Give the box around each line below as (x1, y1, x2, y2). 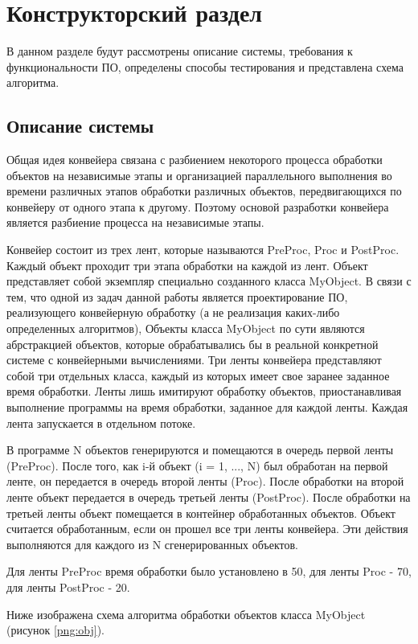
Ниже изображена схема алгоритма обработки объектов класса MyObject (6, 605, 366, 622)
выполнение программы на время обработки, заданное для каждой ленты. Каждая (6, 399, 408, 416)
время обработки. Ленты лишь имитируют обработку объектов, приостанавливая (6, 383, 402, 400)
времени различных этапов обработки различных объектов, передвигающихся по (6, 183, 402, 199)
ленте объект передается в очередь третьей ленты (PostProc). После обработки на (6, 488, 411, 505)
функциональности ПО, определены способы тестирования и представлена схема (6, 58, 404, 75)
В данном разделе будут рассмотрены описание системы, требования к (6, 43, 353, 59)
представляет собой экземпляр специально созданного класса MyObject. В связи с (6, 273, 412, 289)
